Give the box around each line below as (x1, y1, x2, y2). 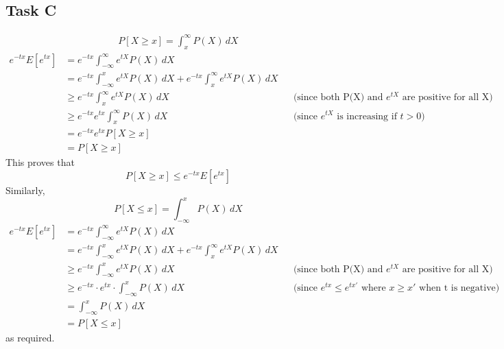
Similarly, (5, 183, 45, 197)
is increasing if (337, 111, 397, 121)
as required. (5, 330, 55, 345)
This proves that (5, 155, 75, 169)
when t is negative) (419, 282, 500, 293)
